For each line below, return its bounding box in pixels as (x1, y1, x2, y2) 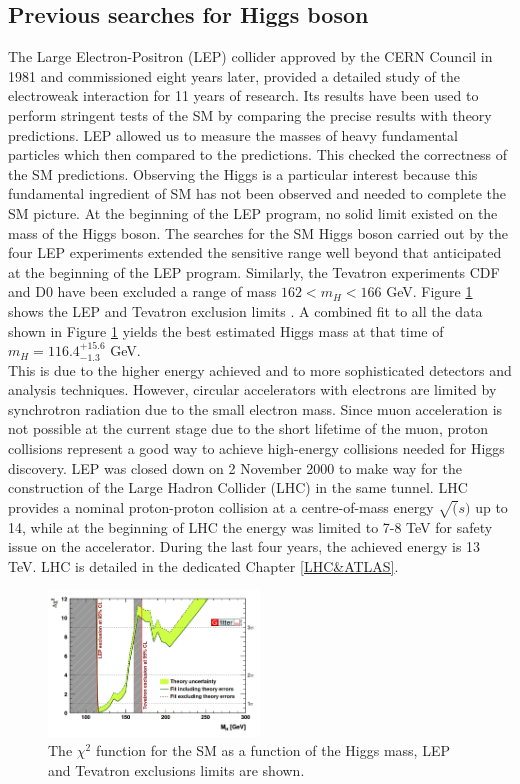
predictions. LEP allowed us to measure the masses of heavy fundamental (8, 124, 458, 145)
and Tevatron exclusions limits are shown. (48, 759, 305, 780)
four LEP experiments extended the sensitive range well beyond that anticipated (8, 242, 502, 263)
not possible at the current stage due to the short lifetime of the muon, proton (8, 418, 488, 439)
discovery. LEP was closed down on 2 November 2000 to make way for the (8, 457, 462, 478)
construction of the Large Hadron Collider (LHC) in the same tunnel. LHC (8, 477, 468, 498)
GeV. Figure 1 (386, 281, 473, 302)
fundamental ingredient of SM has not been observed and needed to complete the (8, 183, 507, 204)
